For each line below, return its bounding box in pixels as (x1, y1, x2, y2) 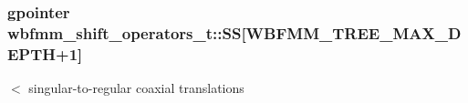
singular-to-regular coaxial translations (28, 78, 244, 98)
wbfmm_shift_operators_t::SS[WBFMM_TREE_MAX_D (7, 21, 462, 44)
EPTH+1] (7, 42, 83, 65)
